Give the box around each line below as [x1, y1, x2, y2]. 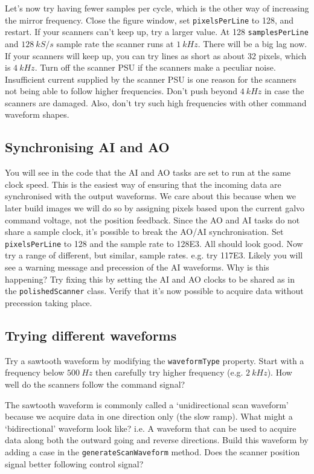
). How [267, 366, 292, 379]
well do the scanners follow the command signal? [5, 377, 185, 390]
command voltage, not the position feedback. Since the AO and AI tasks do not [5, 213, 300, 226]
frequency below [5, 366, 65, 379]
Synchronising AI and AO [5, 138, 170, 156]
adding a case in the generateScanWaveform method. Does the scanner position [5, 445, 300, 458]
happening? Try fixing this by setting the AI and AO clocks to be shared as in [5, 272, 295, 285]
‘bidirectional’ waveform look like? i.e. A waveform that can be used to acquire [5, 421, 296, 434]
